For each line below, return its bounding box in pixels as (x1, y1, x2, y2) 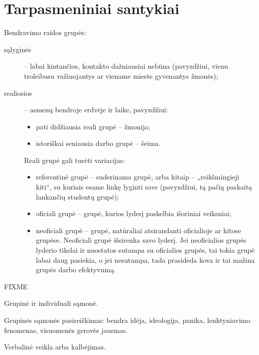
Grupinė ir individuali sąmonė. (4, 298, 98, 308)
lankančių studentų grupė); (36, 191, 119, 202)
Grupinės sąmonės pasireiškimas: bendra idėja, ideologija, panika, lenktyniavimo (4, 315, 250, 325)
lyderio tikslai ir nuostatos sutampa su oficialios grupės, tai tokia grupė (36, 245, 255, 255)
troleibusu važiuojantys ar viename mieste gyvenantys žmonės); (24, 70, 218, 81)
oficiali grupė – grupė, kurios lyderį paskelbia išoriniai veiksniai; (36, 208, 231, 219)
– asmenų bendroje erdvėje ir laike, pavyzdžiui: (24, 104, 168, 115)
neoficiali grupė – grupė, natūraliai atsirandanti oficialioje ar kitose (36, 225, 241, 235)
